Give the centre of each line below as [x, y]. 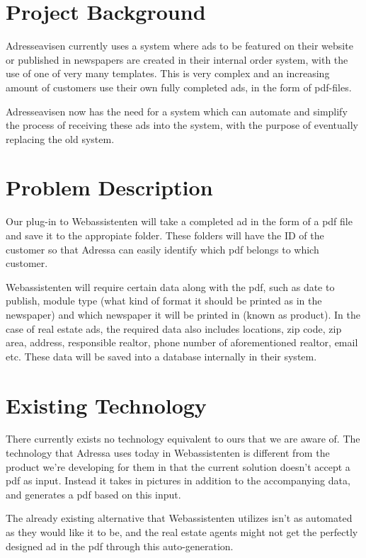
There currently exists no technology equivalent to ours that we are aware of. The [183, 439]
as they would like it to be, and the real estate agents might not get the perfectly [182, 532]
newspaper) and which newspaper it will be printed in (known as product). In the [183, 314]
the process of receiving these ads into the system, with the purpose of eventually [182, 125]
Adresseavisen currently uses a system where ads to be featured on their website [179, 46]
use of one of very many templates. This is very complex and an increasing [168, 73]
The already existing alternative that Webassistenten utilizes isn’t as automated [179, 518]
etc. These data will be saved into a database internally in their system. [161, 356]
